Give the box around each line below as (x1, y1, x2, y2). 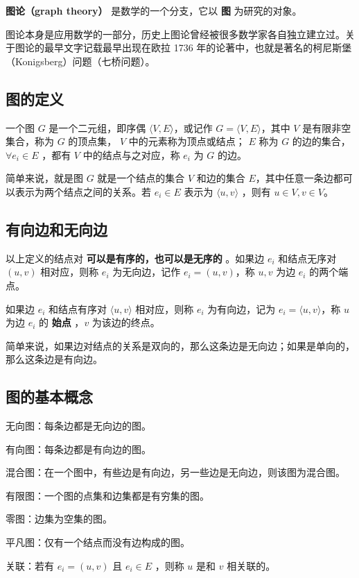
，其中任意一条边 (255, 171, 333, 185)
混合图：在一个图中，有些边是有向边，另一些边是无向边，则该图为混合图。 (6, 465, 345, 479)
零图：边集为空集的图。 (6, 511, 112, 526)
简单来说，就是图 (6, 171, 83, 185)
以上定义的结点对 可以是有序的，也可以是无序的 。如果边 (6, 250, 265, 265)
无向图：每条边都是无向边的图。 (6, 418, 151, 433)
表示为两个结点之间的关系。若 (15, 184, 151, 198)
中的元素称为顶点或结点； (128, 134, 245, 148)
